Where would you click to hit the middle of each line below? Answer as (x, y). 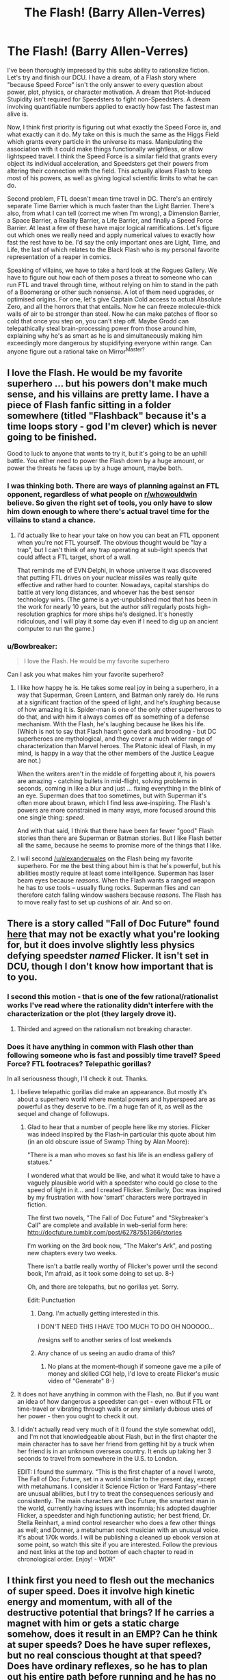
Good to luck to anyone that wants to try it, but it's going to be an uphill (107, 454)
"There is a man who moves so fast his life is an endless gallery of (120, 1154)
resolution (31, 614)
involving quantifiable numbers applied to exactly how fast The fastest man (113, 106)
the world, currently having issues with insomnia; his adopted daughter (117, 1508)
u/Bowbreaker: (32, 646)
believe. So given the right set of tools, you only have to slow (110, 503)
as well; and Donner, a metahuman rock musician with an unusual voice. (118, 1530)
